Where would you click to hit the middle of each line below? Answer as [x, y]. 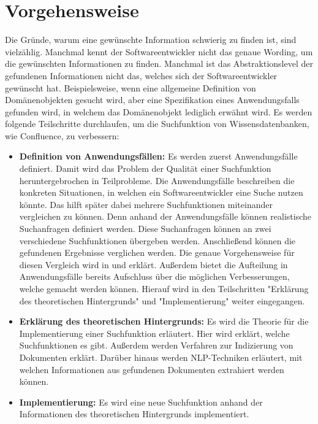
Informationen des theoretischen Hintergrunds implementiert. [134, 414]
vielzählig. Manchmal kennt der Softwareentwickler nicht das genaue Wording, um [159, 51]
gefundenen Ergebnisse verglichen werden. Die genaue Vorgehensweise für [157, 252]
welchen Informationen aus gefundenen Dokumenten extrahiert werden [152, 369]
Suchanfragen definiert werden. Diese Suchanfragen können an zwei [145, 229]
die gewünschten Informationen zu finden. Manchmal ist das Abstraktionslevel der [159, 64]
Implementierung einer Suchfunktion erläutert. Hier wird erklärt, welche [154, 333]
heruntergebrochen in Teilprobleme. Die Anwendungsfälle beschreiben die [157, 180]
